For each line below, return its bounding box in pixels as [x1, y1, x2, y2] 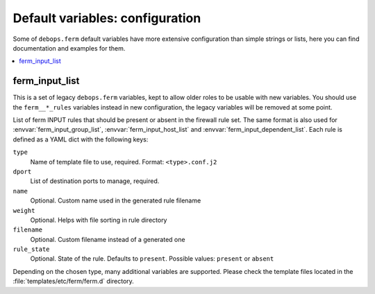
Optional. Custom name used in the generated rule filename [30, 196, 201, 205]
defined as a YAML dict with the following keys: [12, 135, 149, 144]
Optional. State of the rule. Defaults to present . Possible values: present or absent [30, 254, 274, 263]
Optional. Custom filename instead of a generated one [30, 235, 185, 243]
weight [12, 207, 35, 214]
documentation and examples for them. [12, 44, 126, 52]
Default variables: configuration [12, 10, 201, 26]
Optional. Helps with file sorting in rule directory [30, 216, 167, 224]
